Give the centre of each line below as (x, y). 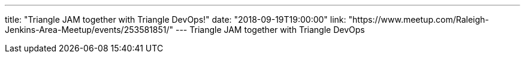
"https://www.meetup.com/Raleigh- (419, 19)
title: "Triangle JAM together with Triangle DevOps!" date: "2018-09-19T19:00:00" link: (176, 19)
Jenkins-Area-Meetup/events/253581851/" (89, 30)
